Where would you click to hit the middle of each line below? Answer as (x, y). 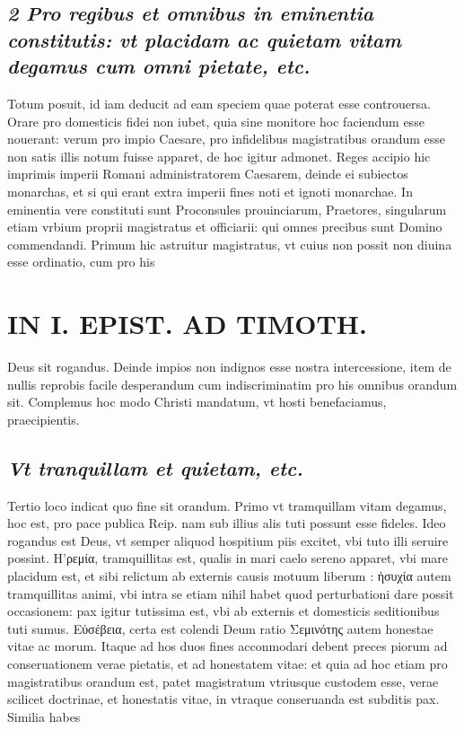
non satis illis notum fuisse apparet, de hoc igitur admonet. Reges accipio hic (219, 156)
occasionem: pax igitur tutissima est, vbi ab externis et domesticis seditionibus (223, 611)
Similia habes (44, 716)
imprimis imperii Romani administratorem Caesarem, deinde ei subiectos (208, 174)
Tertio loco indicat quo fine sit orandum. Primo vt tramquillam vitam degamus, (227, 505)
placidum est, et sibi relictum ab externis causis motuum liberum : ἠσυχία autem (229, 575)
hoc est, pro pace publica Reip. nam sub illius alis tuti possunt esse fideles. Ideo (227, 523)
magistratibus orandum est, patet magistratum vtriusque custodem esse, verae (223, 681)
